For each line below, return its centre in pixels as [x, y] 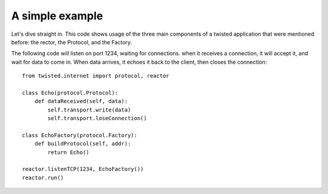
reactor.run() [43, 178]
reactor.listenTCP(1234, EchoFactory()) [83, 169]
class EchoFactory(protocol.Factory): [80, 135]
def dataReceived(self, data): [81, 101]
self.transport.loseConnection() [97, 119]
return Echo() [69, 152]
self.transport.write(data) [89, 110]
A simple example [57, 16]
